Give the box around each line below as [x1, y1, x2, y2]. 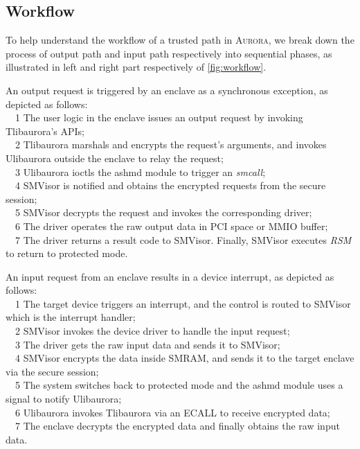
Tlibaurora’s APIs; [6, 123, 85, 138]
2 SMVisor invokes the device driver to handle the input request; [15, 324, 290, 338]
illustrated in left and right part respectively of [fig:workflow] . [6, 60, 267, 74]
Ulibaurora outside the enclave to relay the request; [6, 150, 224, 165]
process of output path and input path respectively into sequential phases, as [6, 46, 332, 60]
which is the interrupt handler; [6, 310, 136, 324]
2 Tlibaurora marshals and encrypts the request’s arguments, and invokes [15, 137, 327, 152]
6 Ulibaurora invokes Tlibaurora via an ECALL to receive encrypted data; [15, 405, 330, 419]
